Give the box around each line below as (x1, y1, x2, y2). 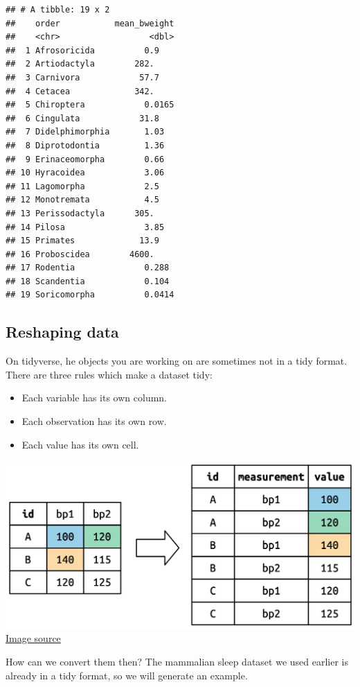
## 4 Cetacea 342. (6, 86, 154, 96)
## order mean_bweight (6, 18, 174, 28)
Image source (6, 631, 61, 645)
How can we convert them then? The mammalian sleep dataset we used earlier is (6, 654, 348, 669)
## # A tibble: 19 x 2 (6, 5, 110, 15)
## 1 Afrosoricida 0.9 (6, 45, 159, 55)
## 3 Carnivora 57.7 (6, 72, 159, 82)
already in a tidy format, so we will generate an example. (6, 668, 248, 682)
